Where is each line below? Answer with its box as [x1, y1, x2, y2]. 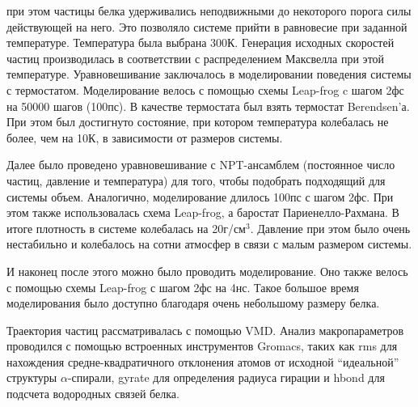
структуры [6, 369, 57, 386]
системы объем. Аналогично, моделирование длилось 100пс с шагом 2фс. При [6, 188, 394, 205]
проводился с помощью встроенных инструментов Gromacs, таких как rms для [6, 337, 398, 354]
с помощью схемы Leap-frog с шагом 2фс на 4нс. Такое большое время [6, 278, 359, 295]
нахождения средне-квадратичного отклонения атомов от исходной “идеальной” [6, 353, 399, 370]
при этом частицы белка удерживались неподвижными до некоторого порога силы [6, 2, 412, 19]
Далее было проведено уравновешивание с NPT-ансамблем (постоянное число [6, 156, 395, 173]
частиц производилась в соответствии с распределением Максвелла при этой [6, 49, 385, 66]
